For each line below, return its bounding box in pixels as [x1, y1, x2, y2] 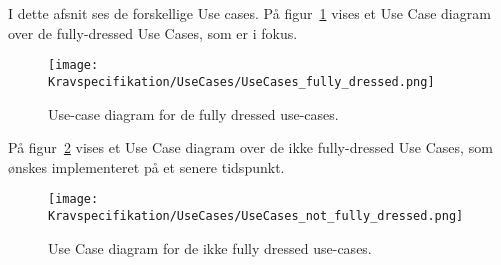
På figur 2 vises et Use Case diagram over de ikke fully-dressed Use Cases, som [8, 137, 493, 158]
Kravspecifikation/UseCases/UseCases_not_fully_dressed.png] [48, 208, 464, 223]
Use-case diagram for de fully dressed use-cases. [48, 103, 339, 124]
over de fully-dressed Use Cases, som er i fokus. [8, 22, 298, 43]
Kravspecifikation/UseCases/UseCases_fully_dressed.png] [48, 74, 435, 89]
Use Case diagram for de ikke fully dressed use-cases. [48, 237, 372, 258]
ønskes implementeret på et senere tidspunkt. [8, 156, 285, 177]
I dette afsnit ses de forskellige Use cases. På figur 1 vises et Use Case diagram [8, 3, 491, 23]
